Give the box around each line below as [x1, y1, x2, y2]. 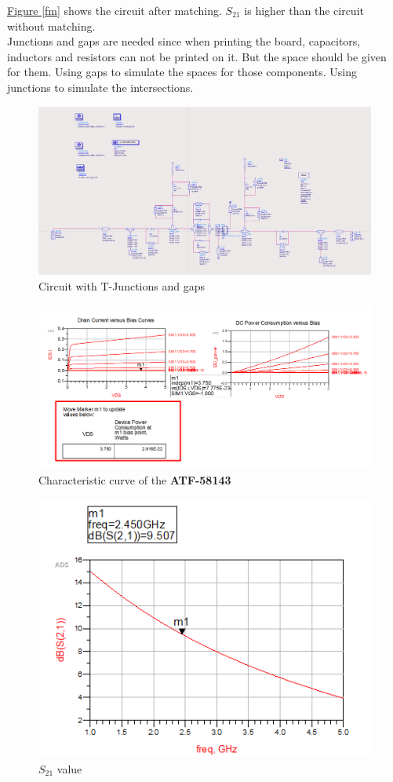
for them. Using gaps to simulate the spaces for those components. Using [7, 64, 357, 80]
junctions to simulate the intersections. [7, 79, 194, 95]
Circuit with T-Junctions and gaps [38, 278, 205, 294]
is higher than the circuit [244, 2, 364, 18]
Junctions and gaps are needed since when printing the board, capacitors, [7, 33, 361, 49]
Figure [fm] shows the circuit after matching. [7, 2, 222, 18]
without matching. [7, 17, 96, 34]
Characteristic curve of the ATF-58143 [38, 472, 231, 488]
